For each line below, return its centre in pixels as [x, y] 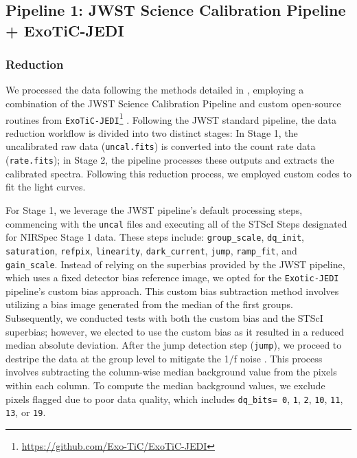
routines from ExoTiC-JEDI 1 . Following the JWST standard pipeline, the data [171, 118]
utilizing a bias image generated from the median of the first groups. [149, 304]
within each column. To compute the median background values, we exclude [165, 385]
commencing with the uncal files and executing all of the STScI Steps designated [176, 223]
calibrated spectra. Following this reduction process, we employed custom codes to [178, 173]
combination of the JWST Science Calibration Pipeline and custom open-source [173, 103]
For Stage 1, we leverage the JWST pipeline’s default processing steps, [154, 209]
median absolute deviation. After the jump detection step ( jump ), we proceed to [174, 345]
